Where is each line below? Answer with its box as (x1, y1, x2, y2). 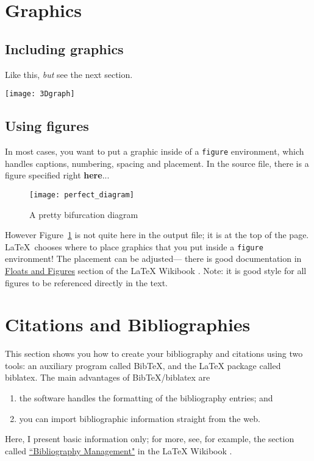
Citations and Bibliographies (5, 312, 251, 337)
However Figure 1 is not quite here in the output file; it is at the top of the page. (5, 228, 309, 241)
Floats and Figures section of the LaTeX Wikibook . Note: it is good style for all (5, 264, 307, 276)
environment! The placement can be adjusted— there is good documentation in (5, 252, 302, 265)
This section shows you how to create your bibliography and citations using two (5, 347, 303, 360)
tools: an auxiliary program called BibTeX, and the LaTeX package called (5, 359, 281, 371)
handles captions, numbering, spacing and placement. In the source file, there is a (5, 157, 309, 169)
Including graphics (5, 39, 124, 58)
